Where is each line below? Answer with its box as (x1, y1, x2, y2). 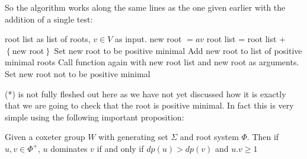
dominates (50, 142, 88, 154)
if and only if (97, 142, 144, 154)
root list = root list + (206, 33, 286, 45)
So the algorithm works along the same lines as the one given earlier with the (5, 1, 286, 13)
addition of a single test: (5, 12, 93, 25)
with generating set (98, 131, 168, 143)
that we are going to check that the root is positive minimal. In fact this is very (5, 99, 294, 112)
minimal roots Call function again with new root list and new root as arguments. (5, 56, 299, 68)
